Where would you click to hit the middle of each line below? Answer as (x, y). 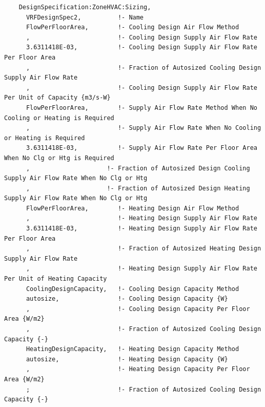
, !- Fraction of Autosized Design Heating (138, 188)
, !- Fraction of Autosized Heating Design (144, 249)
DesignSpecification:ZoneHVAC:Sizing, (85, 7)
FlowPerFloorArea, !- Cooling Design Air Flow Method (132, 27)
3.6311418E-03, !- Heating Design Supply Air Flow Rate (141, 229)
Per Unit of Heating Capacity (56, 279)
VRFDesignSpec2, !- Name (85, 17)
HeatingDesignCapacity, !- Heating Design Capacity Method (132, 349)
